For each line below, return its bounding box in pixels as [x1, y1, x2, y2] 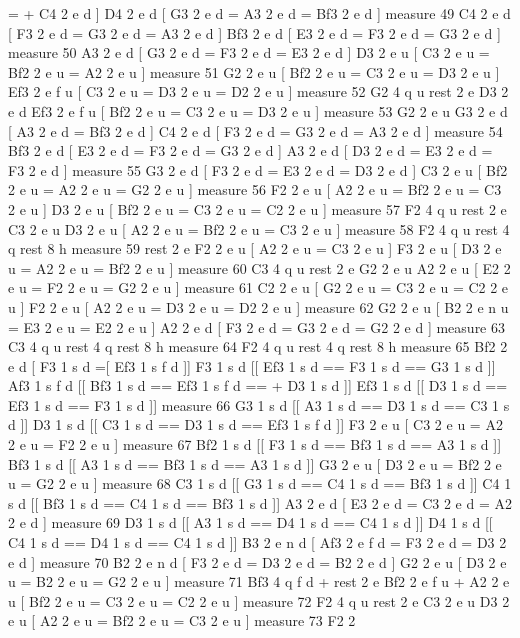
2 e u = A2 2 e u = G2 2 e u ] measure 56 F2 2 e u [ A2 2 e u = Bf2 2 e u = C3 [8, 179, 502, 200]
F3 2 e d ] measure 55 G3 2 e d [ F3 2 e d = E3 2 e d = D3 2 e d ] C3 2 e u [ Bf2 [8, 159, 508, 180]
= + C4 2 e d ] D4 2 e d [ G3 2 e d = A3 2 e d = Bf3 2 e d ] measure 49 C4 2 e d [8, 3, 511, 23]
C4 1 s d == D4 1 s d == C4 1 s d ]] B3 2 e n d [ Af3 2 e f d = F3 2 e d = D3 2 [8, 532, 507, 553]
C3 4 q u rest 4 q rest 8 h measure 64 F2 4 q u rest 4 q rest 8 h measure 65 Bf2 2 [8, 336, 508, 357]
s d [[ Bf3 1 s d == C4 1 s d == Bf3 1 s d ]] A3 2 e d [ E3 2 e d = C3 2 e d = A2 [8, 492, 512, 513]
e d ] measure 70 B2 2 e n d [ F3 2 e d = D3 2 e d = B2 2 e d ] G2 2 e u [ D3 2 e [8, 551, 507, 572]
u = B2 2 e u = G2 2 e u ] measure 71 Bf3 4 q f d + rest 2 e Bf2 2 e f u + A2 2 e [8, 571, 510, 592]
